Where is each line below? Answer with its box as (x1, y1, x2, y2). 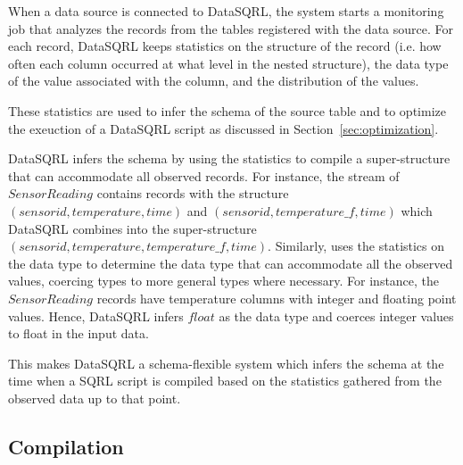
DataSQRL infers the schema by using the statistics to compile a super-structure (8, 149, 451, 168)
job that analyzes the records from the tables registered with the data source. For (8, 19, 453, 37)
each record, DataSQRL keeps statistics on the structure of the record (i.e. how (8, 37, 442, 55)
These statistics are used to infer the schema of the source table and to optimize (8, 101, 446, 120)
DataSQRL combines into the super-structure (8, 219, 257, 237)
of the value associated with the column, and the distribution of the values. (8, 71, 419, 90)
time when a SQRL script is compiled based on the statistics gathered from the (8, 371, 442, 390)
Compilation (8, 432, 124, 460)
